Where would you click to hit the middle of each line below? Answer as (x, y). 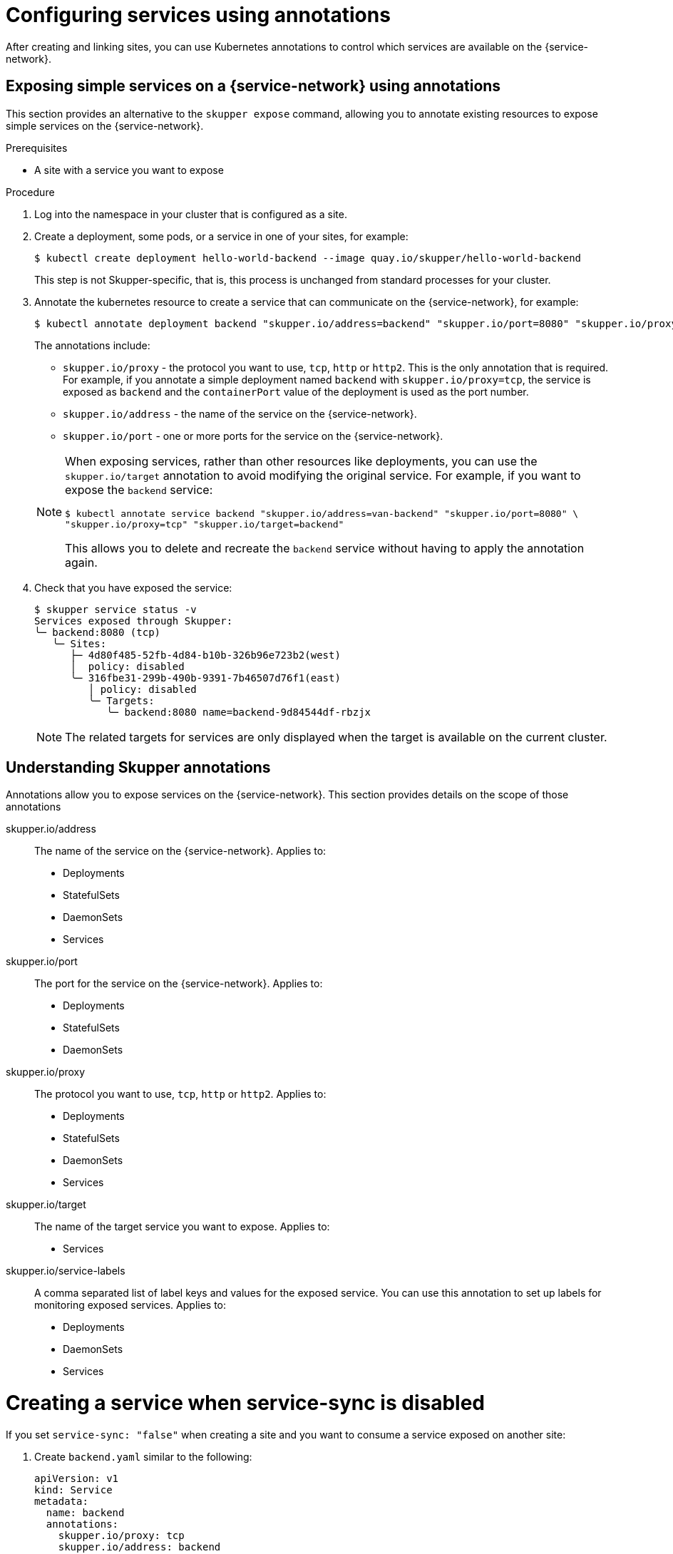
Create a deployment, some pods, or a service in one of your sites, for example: (221, 236)
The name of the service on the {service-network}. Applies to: (180, 851)
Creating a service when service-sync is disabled (246, 1403)
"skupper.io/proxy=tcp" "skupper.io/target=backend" (205, 524)
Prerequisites (37, 148)
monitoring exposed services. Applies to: (130, 1305)
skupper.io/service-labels (66, 1271)
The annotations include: (92, 345)
